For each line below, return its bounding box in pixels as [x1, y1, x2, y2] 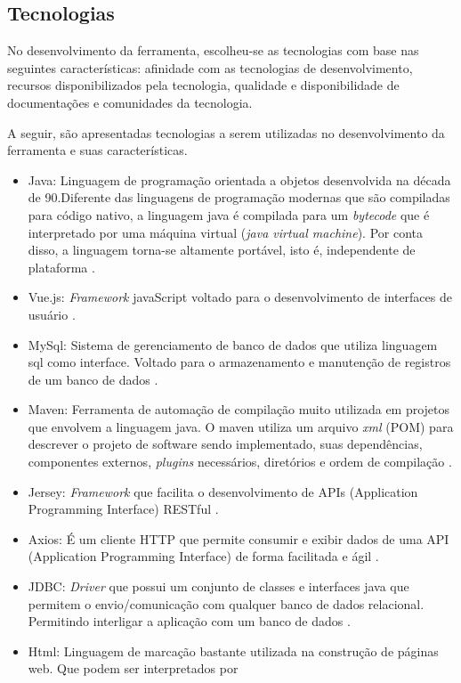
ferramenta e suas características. [7, 141, 188, 159]
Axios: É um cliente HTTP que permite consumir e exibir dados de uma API [28, 529, 449, 548]
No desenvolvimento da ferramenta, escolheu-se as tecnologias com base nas [7, 41, 419, 60]
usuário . [28, 305, 76, 323]
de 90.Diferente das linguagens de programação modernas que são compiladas [28, 188, 450, 207]
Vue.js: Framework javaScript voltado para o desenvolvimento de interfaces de [28, 288, 452, 306]
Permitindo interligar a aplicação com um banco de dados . [28, 612, 351, 630]
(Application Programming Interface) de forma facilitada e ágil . [28, 547, 379, 565]
